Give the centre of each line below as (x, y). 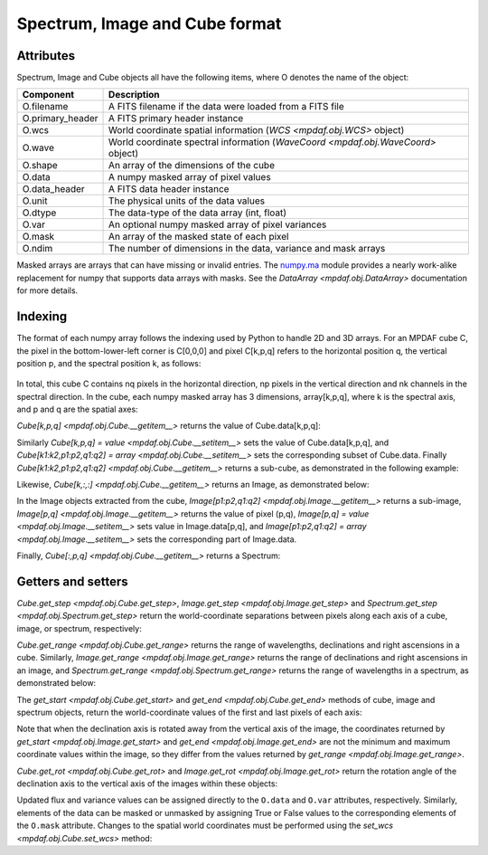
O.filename (45, 107)
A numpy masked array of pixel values (190, 177)
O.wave (38, 147)
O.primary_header (60, 119)
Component (48, 95)
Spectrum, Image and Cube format (149, 24)
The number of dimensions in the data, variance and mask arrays (247, 249)
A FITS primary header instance (176, 119)
